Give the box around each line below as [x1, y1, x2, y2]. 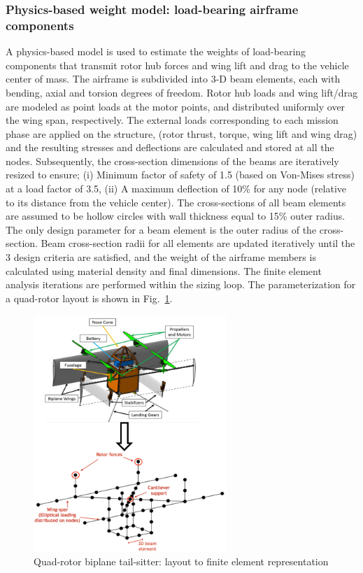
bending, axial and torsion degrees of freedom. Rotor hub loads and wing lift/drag [6, 85, 358, 99]
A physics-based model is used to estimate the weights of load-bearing [6, 44, 306, 59]
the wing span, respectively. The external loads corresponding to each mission [6, 113, 339, 127]
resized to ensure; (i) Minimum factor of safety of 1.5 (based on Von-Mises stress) [6, 167, 355, 182]
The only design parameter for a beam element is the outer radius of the [6, 222, 317, 236]
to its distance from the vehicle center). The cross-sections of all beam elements [6, 194, 346, 209]
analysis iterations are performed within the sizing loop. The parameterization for [6, 277, 356, 292]
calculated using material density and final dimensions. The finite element [6, 263, 322, 278]
